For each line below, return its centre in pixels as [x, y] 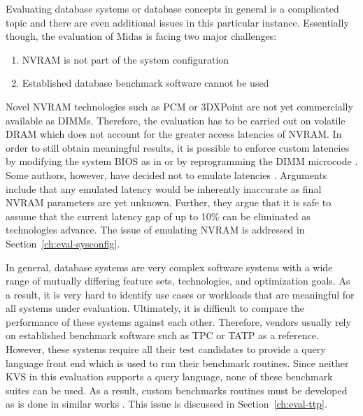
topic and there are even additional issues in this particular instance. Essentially [177, 22]
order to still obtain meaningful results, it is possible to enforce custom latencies [178, 147]
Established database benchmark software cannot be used [145, 83]
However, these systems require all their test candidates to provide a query [166, 349]
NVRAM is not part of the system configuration [126, 59]
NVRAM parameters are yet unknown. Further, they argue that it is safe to [169, 202]
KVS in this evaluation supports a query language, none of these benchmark [169, 376]
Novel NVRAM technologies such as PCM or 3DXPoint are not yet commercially [179, 106]
